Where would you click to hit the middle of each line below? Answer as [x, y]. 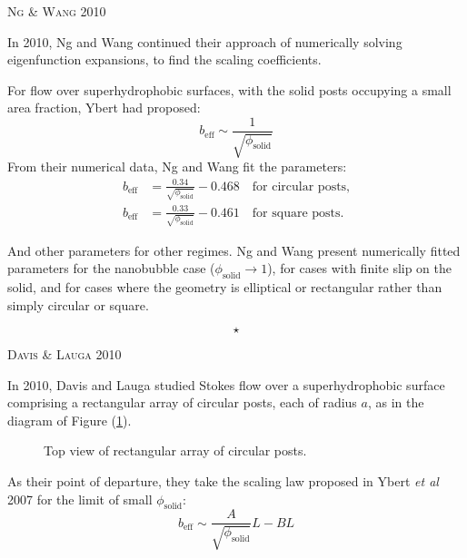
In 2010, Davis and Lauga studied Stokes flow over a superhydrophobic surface [226, 384]
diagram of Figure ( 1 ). [70, 420]
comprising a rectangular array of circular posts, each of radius [182, 402]
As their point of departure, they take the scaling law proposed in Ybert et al [223, 481]
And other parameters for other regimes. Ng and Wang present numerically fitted [234, 250]
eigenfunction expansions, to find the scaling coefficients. [164, 59]
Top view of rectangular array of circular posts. [175, 450]
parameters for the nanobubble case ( [111, 268]
